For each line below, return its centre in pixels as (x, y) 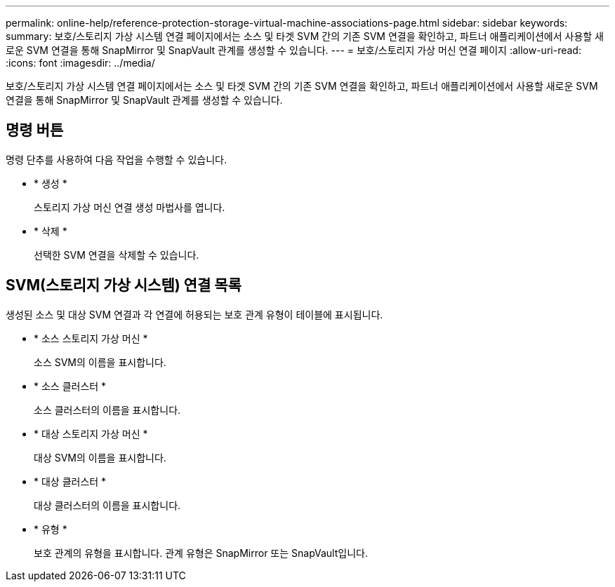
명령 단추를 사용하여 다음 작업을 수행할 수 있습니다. (116, 159)
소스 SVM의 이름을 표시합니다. (100, 362)
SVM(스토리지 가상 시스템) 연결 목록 (124, 285)
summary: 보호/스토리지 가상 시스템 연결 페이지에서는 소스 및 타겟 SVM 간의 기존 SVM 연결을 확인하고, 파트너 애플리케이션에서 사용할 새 (305, 36)
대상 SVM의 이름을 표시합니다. (100, 457)
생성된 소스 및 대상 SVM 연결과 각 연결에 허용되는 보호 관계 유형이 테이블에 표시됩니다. (194, 314)
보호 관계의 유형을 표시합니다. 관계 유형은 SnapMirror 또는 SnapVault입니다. (201, 553)
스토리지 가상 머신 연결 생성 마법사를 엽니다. (130, 207)
